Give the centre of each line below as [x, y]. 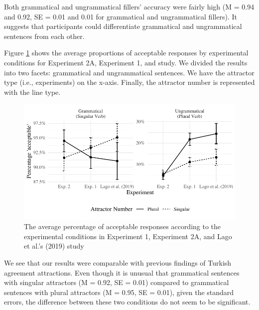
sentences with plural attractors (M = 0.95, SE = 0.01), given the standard [119, 292]
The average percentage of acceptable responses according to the [123, 226]
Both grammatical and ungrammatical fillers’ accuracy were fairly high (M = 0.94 [129, 6]
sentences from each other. [44, 36]
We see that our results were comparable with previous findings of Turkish [118, 262]
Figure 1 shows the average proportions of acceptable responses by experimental [126, 53]
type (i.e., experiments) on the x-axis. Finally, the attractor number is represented [129, 82]
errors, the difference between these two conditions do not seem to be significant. [127, 302]
